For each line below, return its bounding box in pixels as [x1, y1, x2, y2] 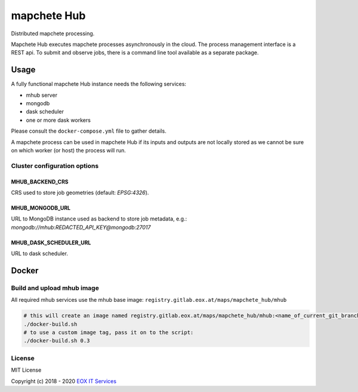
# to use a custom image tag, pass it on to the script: [23, 329, 194, 336]
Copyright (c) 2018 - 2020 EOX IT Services [11, 377, 116, 385]
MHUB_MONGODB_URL [11, 204, 71, 212]
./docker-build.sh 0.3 [23, 338, 90, 344]
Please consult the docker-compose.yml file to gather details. [11, 127, 167, 134]
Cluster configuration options [11, 161, 99, 170]
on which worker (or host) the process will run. [11, 146, 126, 154]
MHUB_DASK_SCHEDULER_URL [11, 239, 91, 246]
